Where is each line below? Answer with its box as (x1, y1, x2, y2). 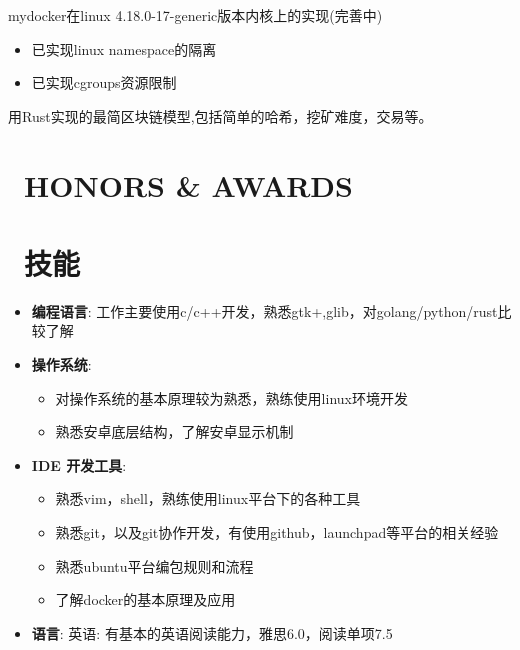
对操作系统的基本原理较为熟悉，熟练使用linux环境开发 (55, 387, 408, 408)
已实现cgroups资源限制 (31, 72, 177, 93)
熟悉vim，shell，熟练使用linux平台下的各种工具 (55, 488, 361, 509)
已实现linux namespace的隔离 (31, 38, 217, 59)
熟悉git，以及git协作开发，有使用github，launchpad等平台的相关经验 (55, 522, 499, 543)
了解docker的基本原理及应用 (55, 589, 236, 610)
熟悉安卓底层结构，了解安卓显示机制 (55, 421, 294, 442)
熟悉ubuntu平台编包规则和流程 (55, 555, 254, 576)
